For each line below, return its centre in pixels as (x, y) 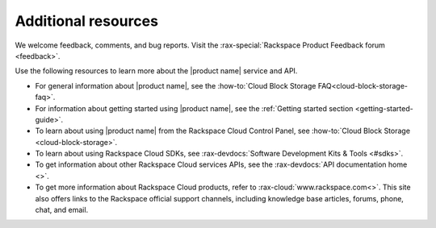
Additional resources (87, 21)
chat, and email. (62, 210)
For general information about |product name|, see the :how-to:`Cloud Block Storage (176, 85)
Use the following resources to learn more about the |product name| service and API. (156, 71)
